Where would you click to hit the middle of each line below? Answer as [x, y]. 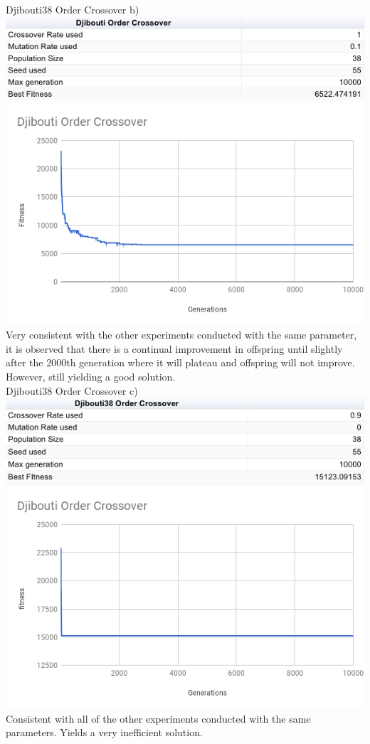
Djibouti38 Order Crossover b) [73, 9]
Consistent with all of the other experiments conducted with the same [158, 718]
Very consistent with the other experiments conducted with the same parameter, [181, 335]
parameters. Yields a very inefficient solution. [104, 732]
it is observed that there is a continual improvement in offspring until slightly [174, 348]
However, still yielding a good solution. [91, 376]
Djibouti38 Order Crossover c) [72, 390]
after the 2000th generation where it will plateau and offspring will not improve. [180, 362]
